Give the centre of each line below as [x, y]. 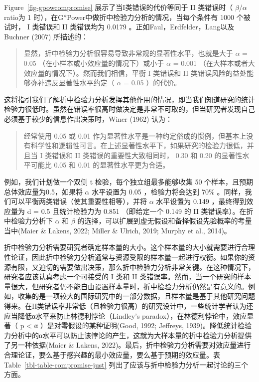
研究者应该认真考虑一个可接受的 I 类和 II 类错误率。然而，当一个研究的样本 [128, 277]
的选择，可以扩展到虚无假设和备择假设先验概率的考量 [165, 221]
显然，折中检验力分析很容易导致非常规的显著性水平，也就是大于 [128, 53]
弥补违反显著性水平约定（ [72, 83]
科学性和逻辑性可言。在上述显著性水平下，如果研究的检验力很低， [139, 145]
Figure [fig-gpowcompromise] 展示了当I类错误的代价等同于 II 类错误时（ [119, 7]
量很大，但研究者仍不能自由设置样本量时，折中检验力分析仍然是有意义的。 [126, 286]
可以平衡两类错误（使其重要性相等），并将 [79, 201]
